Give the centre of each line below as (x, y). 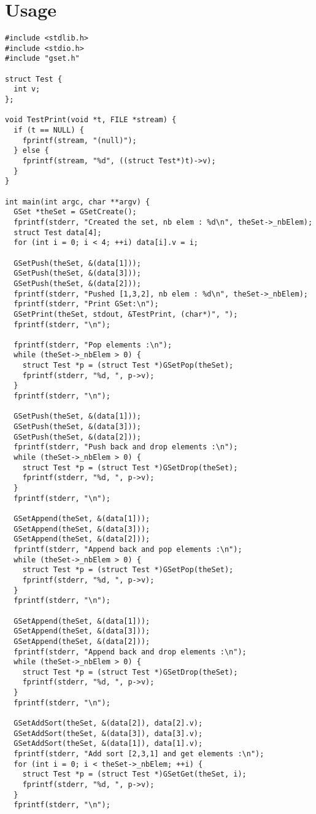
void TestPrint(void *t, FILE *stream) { (91, 120)
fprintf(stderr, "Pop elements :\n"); (93, 345)
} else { (31, 151)
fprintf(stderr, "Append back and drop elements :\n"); (130, 652)
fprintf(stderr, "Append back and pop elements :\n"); (128, 549)
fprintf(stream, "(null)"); (79, 140)
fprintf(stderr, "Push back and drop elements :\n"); (126, 447)
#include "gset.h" (42, 59)
